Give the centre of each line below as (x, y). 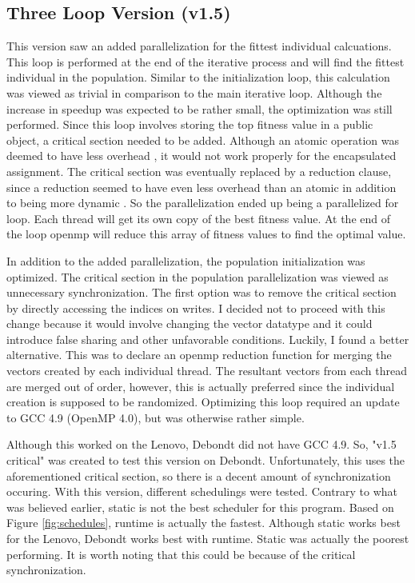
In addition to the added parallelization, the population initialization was (186, 260)
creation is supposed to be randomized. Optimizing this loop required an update (203, 402)
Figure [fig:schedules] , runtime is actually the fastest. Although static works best (204, 523)
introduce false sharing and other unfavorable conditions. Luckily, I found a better (208, 339)
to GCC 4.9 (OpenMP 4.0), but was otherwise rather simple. (156, 417)
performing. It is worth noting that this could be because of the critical (181, 554)
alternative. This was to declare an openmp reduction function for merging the (199, 355)
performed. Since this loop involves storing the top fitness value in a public (190, 124)
